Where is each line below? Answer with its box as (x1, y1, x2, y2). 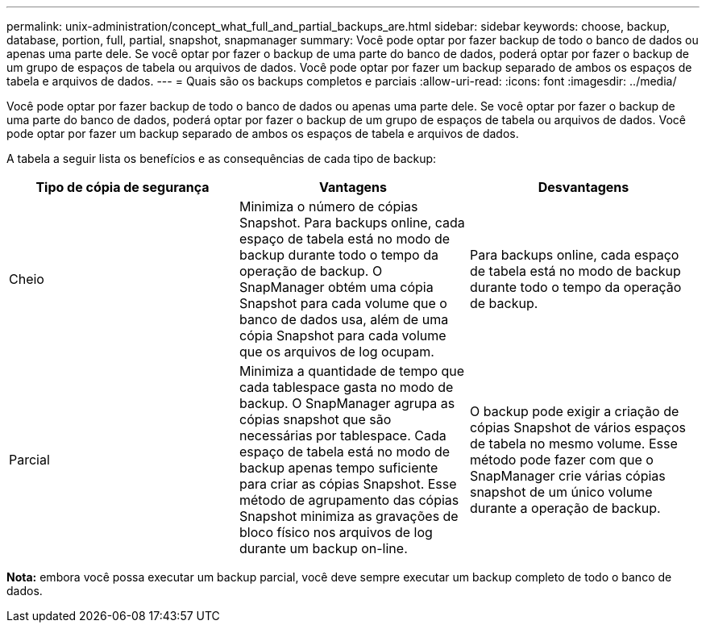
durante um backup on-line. (239, 540, 408, 556)
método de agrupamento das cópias (239, 492, 459, 508)
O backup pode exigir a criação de (469, 403, 679, 419)
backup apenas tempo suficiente (239, 460, 438, 476)
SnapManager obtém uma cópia (239, 279, 434, 295)
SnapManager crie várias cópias (469, 468, 666, 484)
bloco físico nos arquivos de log (239, 524, 433, 540)
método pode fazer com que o (469, 452, 654, 468)
